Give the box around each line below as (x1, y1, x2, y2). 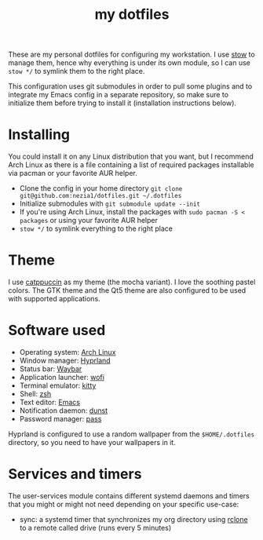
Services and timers (8, 465, 142, 483)
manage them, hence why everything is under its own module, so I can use (8, 58, 251, 67)
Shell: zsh (19, 389, 52, 398)
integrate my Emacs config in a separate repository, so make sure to (8, 90, 229, 100)
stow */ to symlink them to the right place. (8, 67, 145, 76)
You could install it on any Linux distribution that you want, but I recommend (8, 151, 254, 162)
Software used (8, 322, 106, 339)
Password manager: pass (19, 414, 102, 423)
